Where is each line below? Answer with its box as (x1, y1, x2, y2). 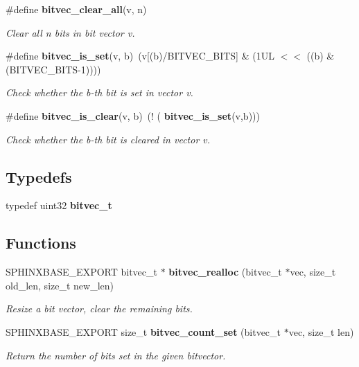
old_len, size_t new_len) (6, 278, 114, 292)
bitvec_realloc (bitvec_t (168, 265, 282, 279)
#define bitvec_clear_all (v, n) (6, 2, 147, 16)
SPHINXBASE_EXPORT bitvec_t (6, 265, 157, 279)
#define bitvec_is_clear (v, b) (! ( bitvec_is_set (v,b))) (6, 108, 260, 123)
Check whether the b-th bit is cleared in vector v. (6, 132, 211, 146)
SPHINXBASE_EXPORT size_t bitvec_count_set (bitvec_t (6, 324, 281, 339)
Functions (6, 232, 76, 253)
